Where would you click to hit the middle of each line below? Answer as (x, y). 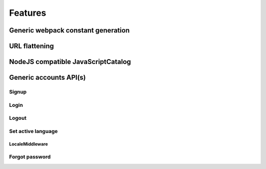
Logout (18, 118)
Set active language (33, 131)
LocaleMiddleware (29, 144)
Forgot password (30, 157)
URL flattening (32, 46)
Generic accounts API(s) (48, 78)
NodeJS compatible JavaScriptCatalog (70, 62)
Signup (18, 92)
